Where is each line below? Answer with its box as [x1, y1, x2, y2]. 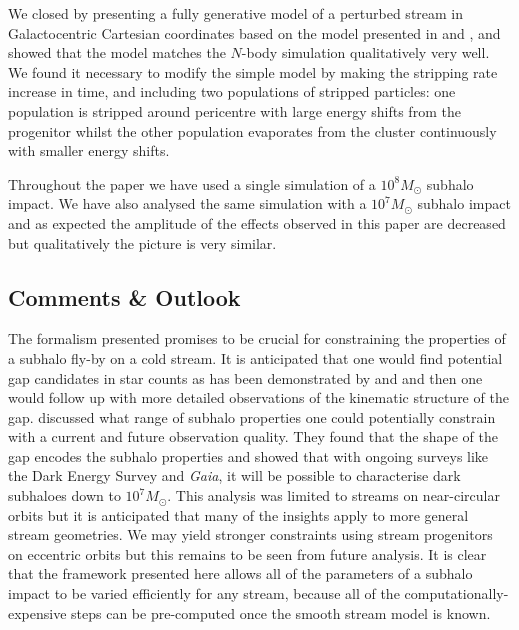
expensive [8, 602, 67, 623]
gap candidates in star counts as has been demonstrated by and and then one [8, 367, 483, 388]
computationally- [404, 583, 509, 604]
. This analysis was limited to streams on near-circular [167, 485, 500, 506]
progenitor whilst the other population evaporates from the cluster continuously [8, 120, 497, 141]
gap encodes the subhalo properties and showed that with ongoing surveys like [8, 445, 489, 466]
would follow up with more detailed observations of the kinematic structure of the [8, 387, 509, 408]
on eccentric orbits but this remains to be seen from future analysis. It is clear [8, 543, 487, 564]
